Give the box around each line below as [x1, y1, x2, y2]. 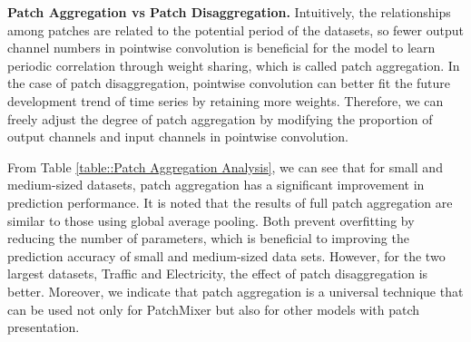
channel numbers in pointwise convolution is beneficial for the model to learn [7, 38, 436, 57]
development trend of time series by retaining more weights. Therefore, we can [7, 91, 444, 110]
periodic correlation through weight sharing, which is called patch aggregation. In [7, 55, 460, 74]
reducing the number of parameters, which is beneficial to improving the [7, 229, 409, 248]
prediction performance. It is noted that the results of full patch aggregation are [7, 192, 453, 211]
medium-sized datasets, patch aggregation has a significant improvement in [7, 175, 425, 194]
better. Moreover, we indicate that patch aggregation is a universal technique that [7, 281, 464, 300]
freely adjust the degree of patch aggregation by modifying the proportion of [7, 109, 433, 128]
